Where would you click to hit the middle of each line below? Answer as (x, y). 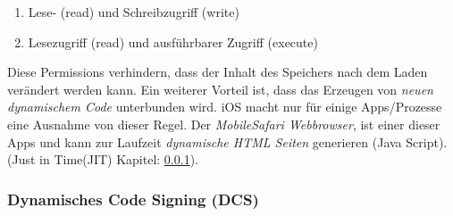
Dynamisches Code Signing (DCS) (133, 199)
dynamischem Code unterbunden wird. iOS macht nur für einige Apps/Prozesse (225, 107)
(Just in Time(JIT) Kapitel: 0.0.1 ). (103, 159)
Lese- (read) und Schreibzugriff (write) (134, 12)
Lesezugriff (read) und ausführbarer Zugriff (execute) (173, 42)
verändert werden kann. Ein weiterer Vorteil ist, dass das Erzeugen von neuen (220, 89)
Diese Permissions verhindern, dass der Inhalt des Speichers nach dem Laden (218, 72)
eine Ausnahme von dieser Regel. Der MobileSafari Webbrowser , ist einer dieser (224, 124)
